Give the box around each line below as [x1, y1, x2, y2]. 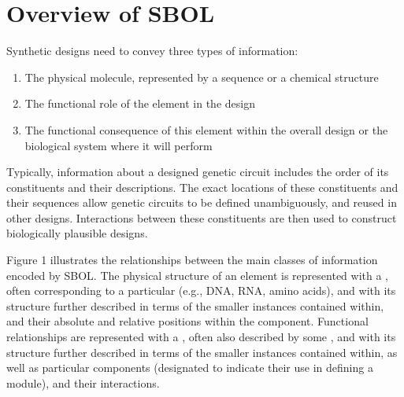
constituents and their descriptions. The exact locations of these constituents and [6, 178, 398, 195]
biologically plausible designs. [6, 225, 148, 241]
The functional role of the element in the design [24, 95, 255, 112]
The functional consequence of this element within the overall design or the [24, 121, 388, 138]
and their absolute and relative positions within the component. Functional [6, 313, 369, 329]
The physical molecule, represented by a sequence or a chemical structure [24, 68, 379, 85]
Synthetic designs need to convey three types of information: [6, 42, 298, 59]
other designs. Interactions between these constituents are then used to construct [6, 209, 397, 226]
